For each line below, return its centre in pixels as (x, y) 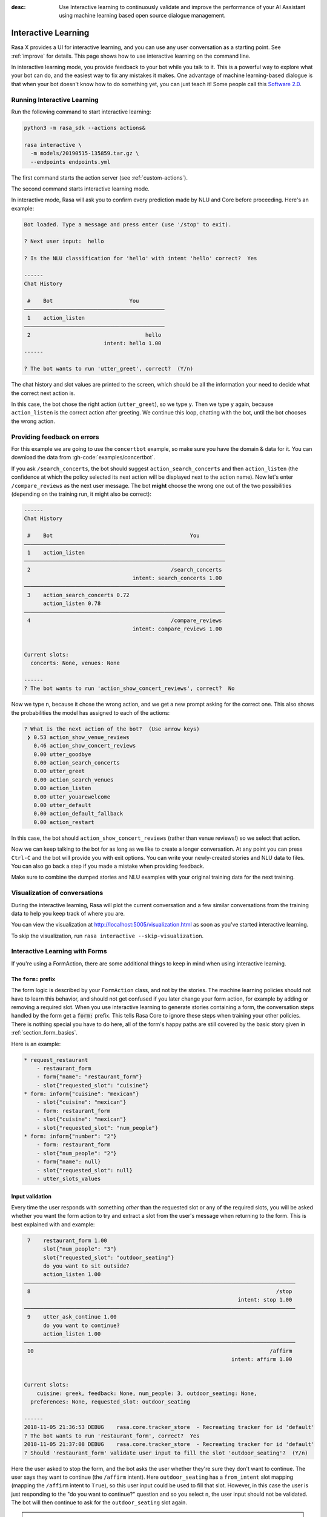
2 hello (94, 335)
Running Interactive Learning (55, 100)
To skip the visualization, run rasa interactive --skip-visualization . (107, 936)
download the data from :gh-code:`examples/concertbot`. (83, 458)
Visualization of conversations (57, 893)
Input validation (31, 1196)
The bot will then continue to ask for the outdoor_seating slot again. (99, 1502)
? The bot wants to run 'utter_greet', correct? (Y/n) (109, 369)
